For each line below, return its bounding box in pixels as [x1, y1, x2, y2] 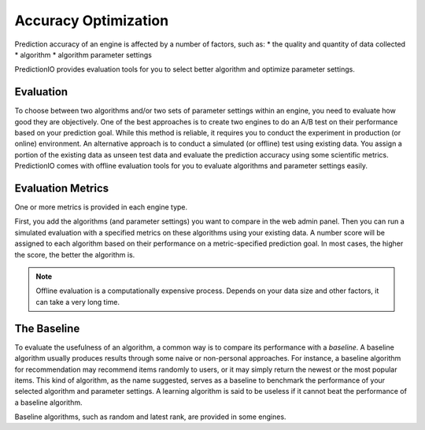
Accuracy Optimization [14, 12, 169, 29]
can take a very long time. [35, 297, 120, 306]
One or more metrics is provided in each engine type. [14, 202, 188, 212]
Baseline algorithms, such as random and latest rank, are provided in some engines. [14, 412, 286, 421]
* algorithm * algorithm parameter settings [14, 50, 153, 59]
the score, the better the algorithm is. [14, 250, 135, 259]
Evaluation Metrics [14, 182, 109, 195]
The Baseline [14, 321, 80, 335]
